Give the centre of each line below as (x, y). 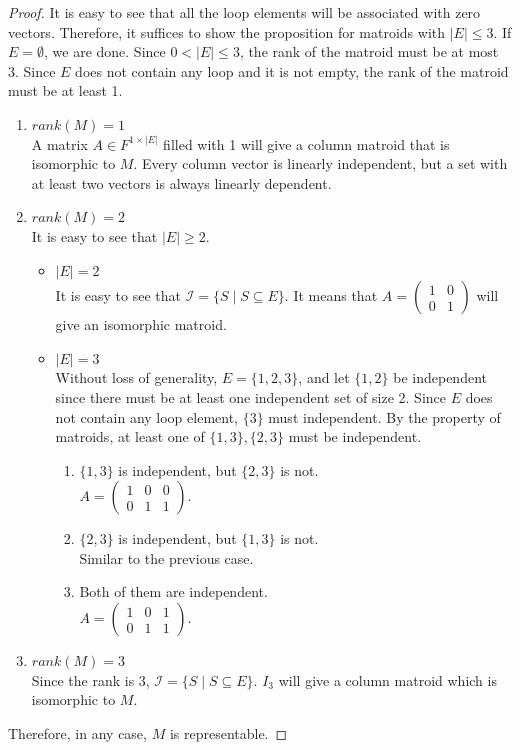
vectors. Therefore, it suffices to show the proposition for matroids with (227, 31)
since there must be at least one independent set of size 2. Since (251, 396)
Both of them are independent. (173, 591)
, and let (324, 377)
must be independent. (355, 436)
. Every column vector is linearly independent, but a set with (320, 163)
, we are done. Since (105, 51)
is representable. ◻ (228, 732)
